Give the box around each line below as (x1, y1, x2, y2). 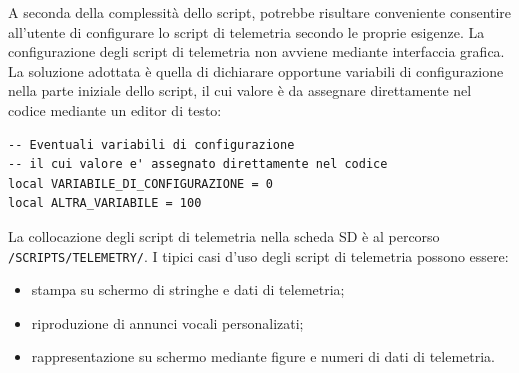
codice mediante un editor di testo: (8, 99, 222, 120)
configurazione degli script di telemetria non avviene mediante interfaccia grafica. (8, 41, 505, 62)
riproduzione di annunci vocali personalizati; (31, 312, 304, 333)
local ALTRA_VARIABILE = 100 (8, 196, 202, 211)
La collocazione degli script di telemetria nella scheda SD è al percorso (8, 225, 440, 246)
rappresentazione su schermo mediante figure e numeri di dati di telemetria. (31, 346, 496, 367)
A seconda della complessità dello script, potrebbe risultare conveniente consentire (8, 2, 512, 22)
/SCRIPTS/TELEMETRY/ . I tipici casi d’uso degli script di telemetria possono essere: (8, 245, 509, 266)
